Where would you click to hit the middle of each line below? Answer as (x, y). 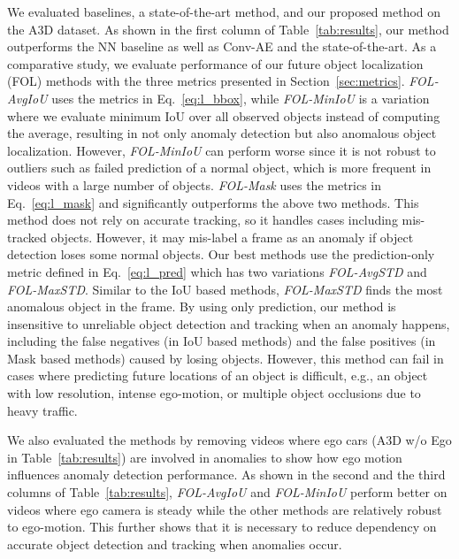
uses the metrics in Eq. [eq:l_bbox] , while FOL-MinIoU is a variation (241, 98)
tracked (27, 237)
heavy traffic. (42, 410)
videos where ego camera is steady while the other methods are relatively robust (225, 509)
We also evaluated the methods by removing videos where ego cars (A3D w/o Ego (229, 440)
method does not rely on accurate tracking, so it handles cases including (203, 220)
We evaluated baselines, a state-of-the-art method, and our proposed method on (224, 11)
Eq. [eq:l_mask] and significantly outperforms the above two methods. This (213, 202)
